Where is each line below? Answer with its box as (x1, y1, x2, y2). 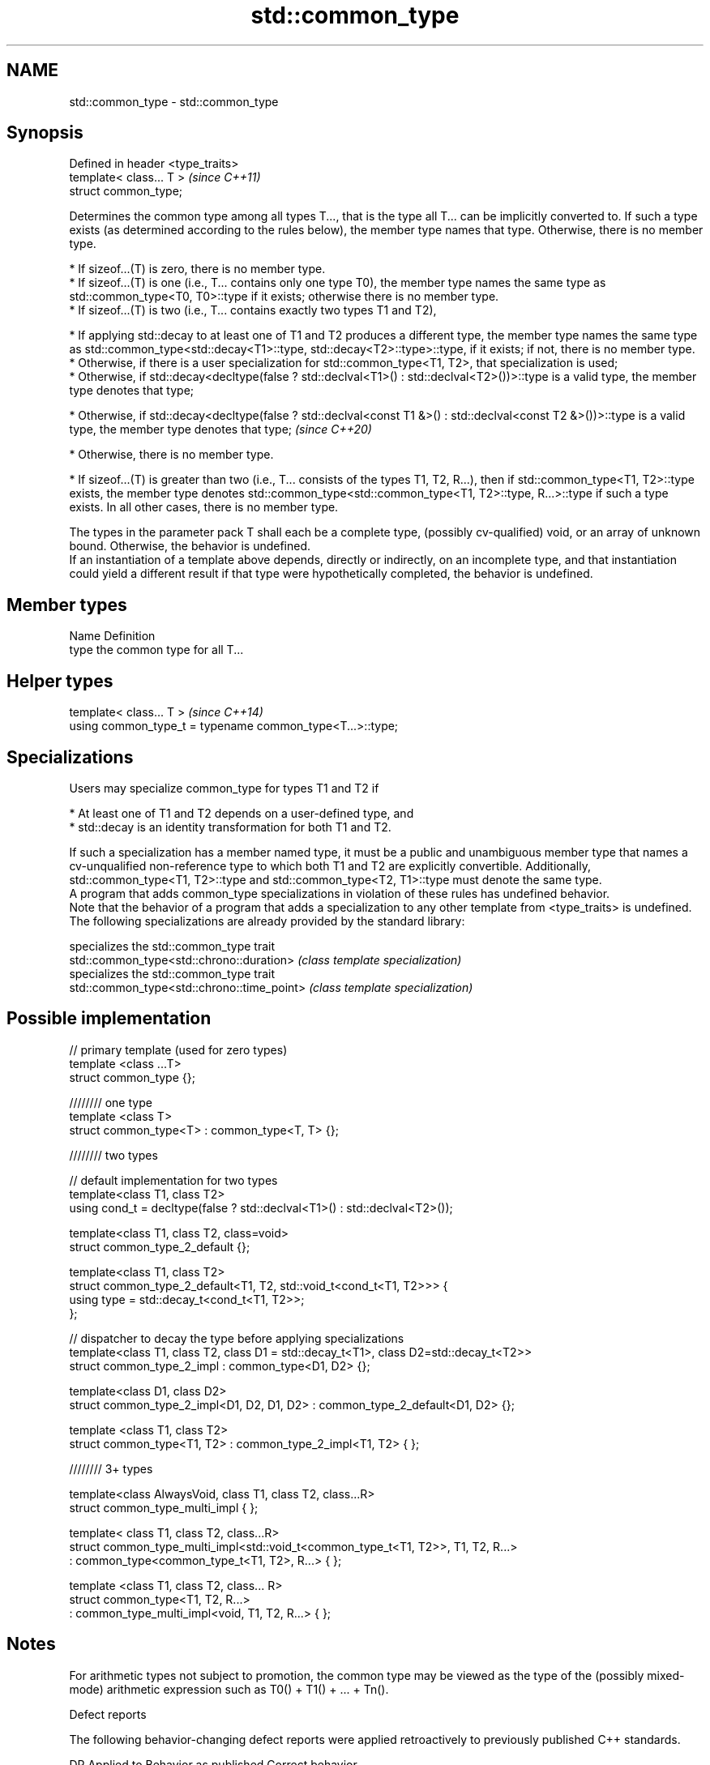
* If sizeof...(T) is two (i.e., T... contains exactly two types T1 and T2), (69, 303, 437, 318)
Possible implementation (6, 1008, 212, 1029)
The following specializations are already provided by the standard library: (69, 913, 465, 928)
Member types (6, 594, 127, 615)
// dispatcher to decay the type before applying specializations (69, 1331, 404, 1345)
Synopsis (6, 122, 83, 143)
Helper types (6, 670, 113, 691)
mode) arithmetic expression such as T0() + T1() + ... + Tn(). (69, 1682, 389, 1696)
